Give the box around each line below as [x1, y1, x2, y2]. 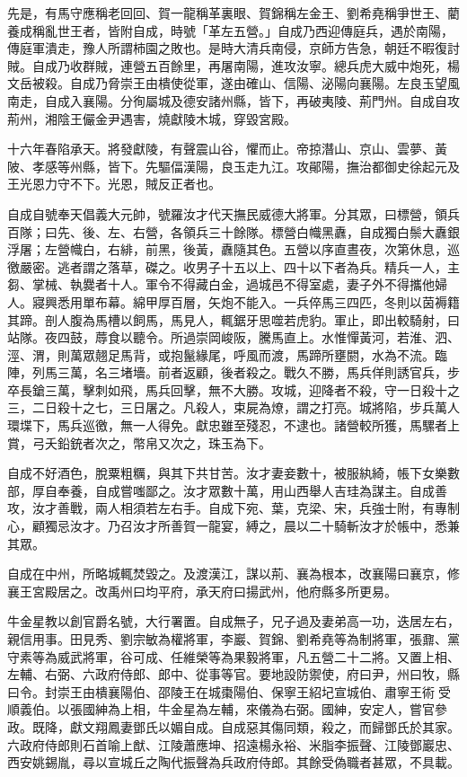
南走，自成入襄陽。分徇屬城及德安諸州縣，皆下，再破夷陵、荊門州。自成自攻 [7, 91, 460, 110]
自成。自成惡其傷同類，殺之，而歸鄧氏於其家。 [182, 717, 460, 736]
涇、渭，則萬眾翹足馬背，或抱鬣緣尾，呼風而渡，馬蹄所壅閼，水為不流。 [7, 345, 435, 364]
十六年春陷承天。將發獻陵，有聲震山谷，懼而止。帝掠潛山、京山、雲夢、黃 [7, 139, 447, 158]
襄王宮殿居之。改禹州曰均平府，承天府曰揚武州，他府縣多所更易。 [7, 581, 397, 600]
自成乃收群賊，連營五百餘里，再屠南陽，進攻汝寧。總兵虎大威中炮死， [31, 56, 447, 75]
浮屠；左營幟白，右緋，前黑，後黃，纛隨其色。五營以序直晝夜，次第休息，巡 [7, 240, 460, 259]
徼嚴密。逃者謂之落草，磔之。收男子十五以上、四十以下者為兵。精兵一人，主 [7, 257, 460, 276]
